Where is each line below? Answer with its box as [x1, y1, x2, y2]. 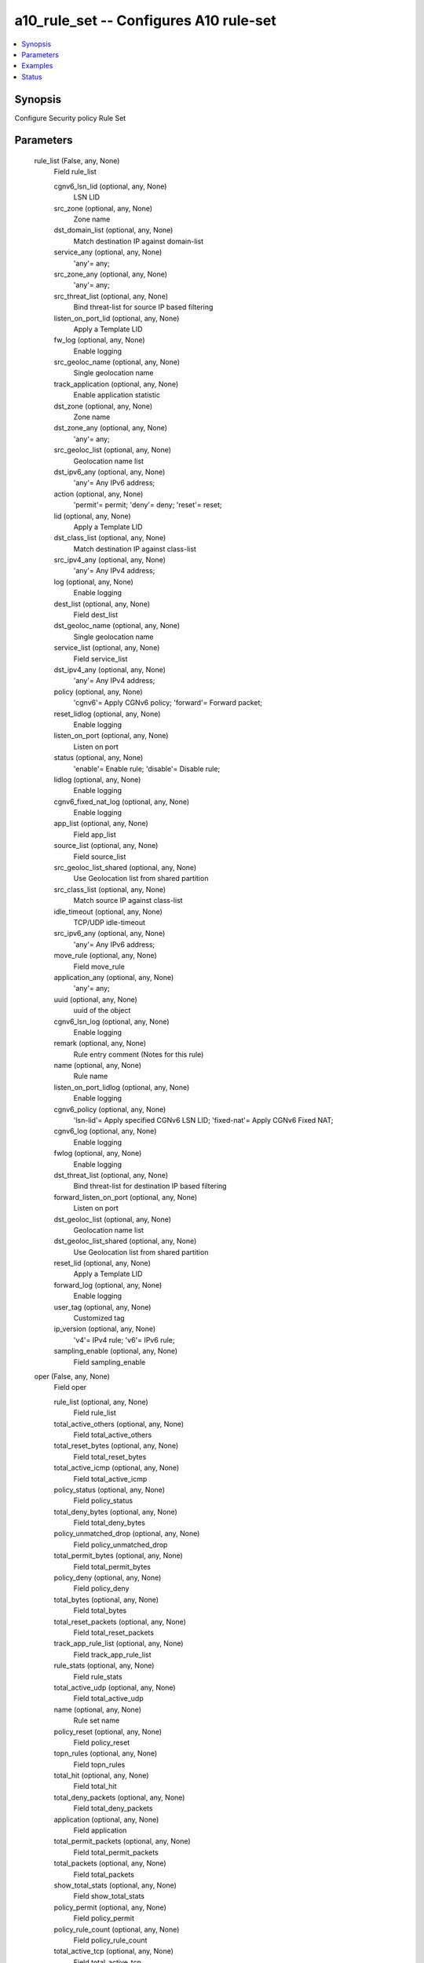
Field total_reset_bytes [73, 1452, 147, 1461]
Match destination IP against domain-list [73, 236, 204, 246]
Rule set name [73, 1716, 120, 1725]
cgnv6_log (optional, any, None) [53, 1127, 157, 1136]
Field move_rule [73, 962, 125, 971]
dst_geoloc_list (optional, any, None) [53, 1214, 172, 1224]
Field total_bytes [73, 1606, 127, 1615]
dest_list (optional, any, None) [53, 599, 151, 609]
